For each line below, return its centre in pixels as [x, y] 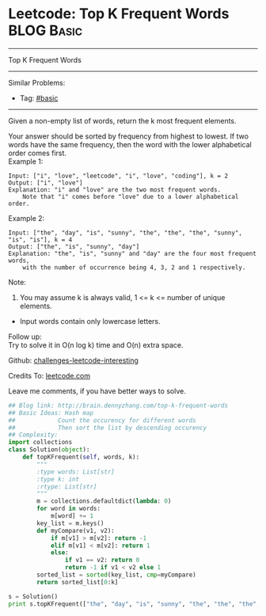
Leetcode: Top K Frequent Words [119, 14]
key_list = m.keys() [70, 523]
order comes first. [38, 153]
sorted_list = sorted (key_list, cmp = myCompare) [116, 575]
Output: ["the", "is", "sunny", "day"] [74, 246]
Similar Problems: [37, 82]
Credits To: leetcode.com [49, 375]
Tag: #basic [39, 98]
